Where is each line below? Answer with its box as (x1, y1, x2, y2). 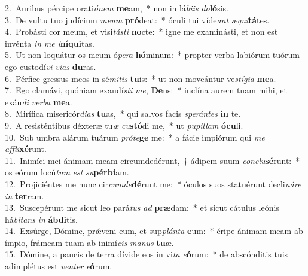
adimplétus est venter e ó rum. (5, 260, 112, 272)
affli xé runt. (5, 142, 47, 155)
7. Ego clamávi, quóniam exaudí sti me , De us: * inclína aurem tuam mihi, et (5, 84, 287, 96)
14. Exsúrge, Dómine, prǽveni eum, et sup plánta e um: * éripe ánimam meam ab (5, 225, 303, 237)
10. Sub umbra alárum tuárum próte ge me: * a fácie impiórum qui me (5, 131, 265, 143)
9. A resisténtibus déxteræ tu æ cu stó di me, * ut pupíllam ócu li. (5, 119, 243, 131)
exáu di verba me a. (5, 95, 72, 108)
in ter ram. (5, 189, 44, 202)
